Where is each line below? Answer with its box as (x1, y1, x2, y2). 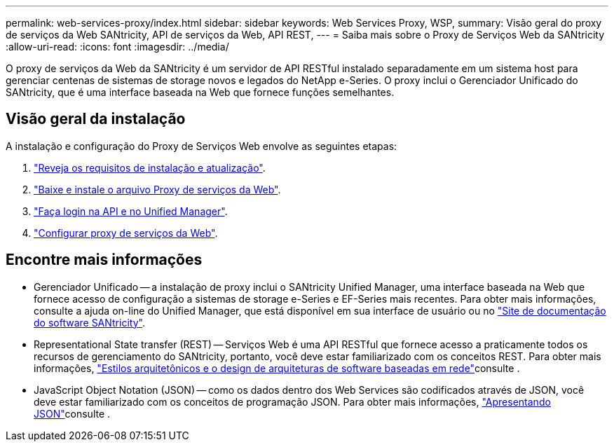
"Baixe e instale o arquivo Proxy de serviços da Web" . (34, 183, 281, 195)
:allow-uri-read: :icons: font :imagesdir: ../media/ (6, 41, 229, 53)
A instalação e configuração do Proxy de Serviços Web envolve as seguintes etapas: (6, 139, 397, 152)
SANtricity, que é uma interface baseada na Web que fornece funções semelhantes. (6, 86, 395, 98)
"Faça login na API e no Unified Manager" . (34, 205, 228, 217)
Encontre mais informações (6, 251, 203, 269)
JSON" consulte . (34, 407, 111, 420)
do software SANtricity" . (34, 316, 145, 329)
